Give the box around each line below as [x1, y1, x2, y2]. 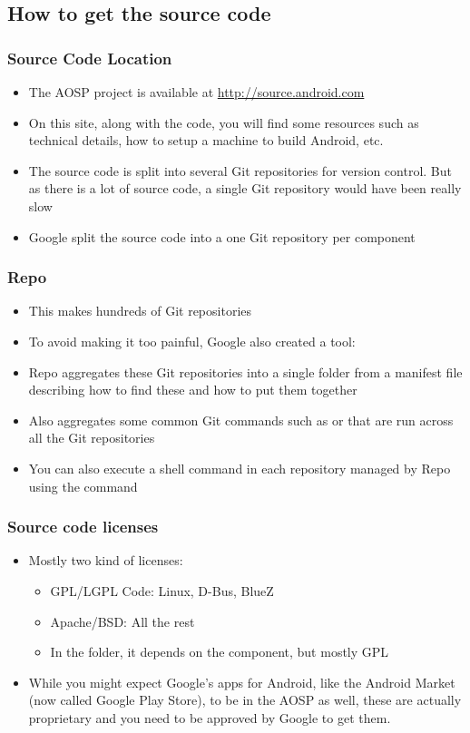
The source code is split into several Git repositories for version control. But [28, 161, 452, 180]
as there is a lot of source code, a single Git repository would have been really [28, 179, 462, 198]
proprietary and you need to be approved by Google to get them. [28, 708, 391, 727]
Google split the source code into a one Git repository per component [28, 227, 416, 246]
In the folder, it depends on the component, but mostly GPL [50, 642, 389, 661]
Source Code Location [7, 46, 172, 69]
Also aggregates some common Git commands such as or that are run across [28, 410, 454, 429]
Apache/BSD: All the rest [50, 611, 195, 630]
